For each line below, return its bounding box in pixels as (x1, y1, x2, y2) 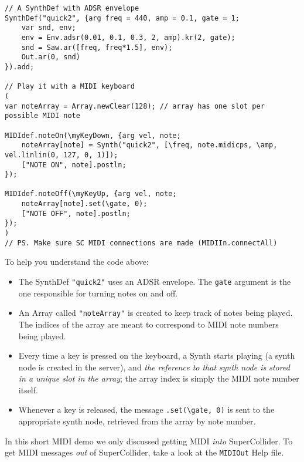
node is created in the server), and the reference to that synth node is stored (18, 360, 290, 373)
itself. (18, 383, 38, 396)
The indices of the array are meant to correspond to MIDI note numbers (18, 318, 279, 330)
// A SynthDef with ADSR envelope (5, 4, 139, 12)
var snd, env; (21, 23, 76, 32)
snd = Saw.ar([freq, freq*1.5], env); (21, 43, 173, 52)
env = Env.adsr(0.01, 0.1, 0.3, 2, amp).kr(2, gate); (21, 33, 235, 42)
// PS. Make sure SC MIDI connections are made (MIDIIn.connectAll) (5, 238, 278, 247)
